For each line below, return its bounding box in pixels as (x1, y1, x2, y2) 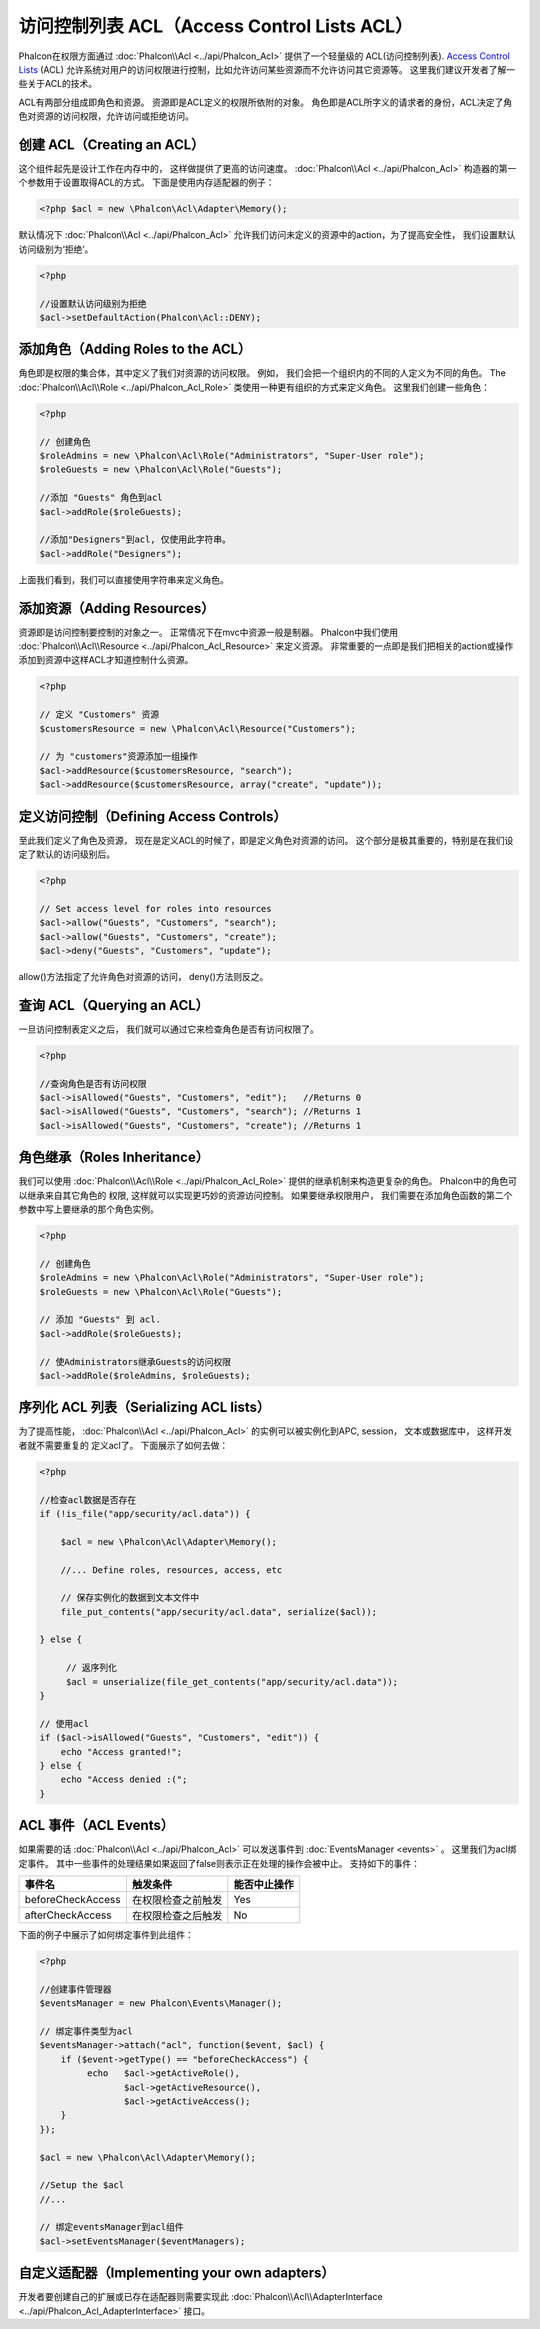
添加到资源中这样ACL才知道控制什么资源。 (18, 654, 194, 666)
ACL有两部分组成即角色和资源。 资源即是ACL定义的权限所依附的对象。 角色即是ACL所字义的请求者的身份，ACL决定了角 (18, 96, 513, 108)
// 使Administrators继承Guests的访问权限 (39, 1356, 232, 1367)
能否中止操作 (233, 1878, 294, 1892)
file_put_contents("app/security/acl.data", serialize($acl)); (60, 1606, 378, 1617)
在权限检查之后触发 (131, 1909, 223, 1923)
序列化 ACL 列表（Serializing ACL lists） (18, 1399, 270, 1416)
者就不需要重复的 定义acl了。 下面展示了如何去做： (18, 1439, 229, 1451)
